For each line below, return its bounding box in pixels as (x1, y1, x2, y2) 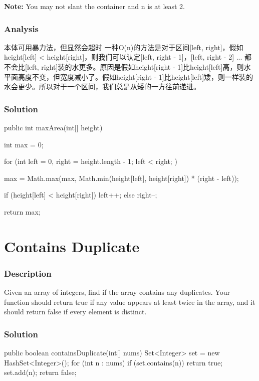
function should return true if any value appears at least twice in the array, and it (4, 296, 255, 307)
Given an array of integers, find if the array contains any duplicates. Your (4, 287, 230, 297)
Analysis (4, 22, 39, 35)
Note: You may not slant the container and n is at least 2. (4, 1, 185, 11)
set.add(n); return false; (4, 367, 77, 377)
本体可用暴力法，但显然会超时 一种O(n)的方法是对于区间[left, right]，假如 (4, 42, 243, 52)
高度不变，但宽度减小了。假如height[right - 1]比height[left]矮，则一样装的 (18, 71, 253, 82)
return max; (4, 206, 41, 217)
